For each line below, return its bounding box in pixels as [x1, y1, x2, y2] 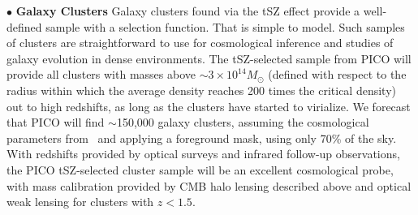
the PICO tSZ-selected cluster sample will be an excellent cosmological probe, [6, 161, 394, 178]
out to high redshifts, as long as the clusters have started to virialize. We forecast [6, 97, 411, 114]
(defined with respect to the [268, 66, 407, 83]
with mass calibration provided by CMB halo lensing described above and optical [6, 177, 412, 194]
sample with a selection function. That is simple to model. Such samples [45, 18, 405, 35]
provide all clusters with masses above [6, 66, 196, 83]
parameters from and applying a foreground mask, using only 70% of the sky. [6, 129, 397, 146]
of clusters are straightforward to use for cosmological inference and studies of [6, 34, 394, 51]
